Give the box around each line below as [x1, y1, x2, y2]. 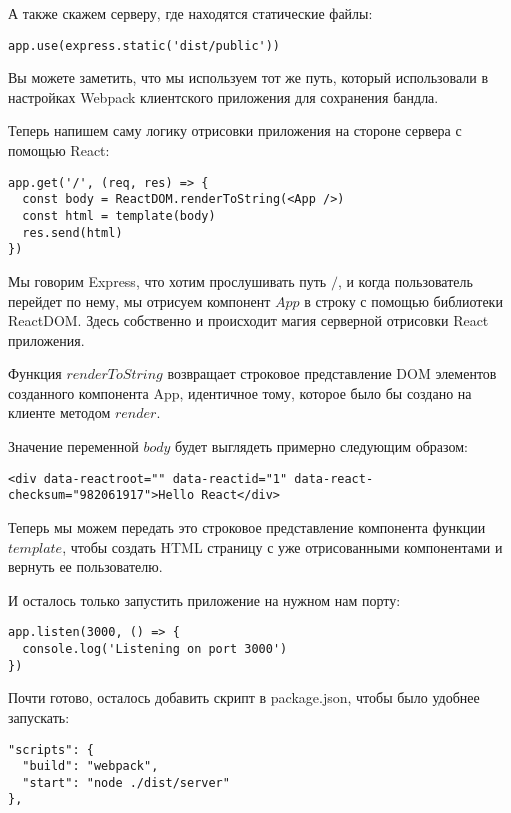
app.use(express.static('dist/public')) [8, 38, 281, 53]
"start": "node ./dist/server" [22, 775, 230, 790]
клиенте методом [8, 402, 111, 423]
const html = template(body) [22, 208, 216, 223]
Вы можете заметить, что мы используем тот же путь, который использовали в [8, 67, 489, 88]
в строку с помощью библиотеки [304, 290, 503, 311]
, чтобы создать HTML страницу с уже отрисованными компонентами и [62, 536, 503, 557]
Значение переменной [8, 436, 139, 457]
